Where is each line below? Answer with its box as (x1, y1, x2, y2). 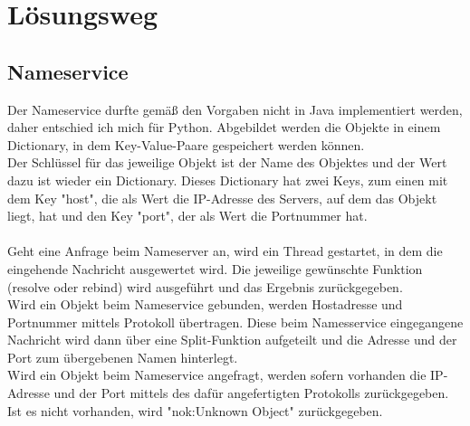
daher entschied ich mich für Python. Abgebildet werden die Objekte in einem (7, 118, 441, 137)
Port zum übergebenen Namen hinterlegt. (7, 347, 238, 366)
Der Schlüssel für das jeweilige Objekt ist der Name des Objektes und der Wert (7, 153, 447, 172)
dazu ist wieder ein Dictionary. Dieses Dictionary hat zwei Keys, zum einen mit (7, 170, 448, 189)
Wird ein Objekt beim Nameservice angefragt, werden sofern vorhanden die (7, 365, 427, 384)
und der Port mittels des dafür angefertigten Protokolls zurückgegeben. (53, 383, 449, 402)
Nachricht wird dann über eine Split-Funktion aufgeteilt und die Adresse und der (7, 330, 457, 349)
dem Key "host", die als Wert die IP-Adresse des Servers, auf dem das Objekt (7, 188, 437, 207)
